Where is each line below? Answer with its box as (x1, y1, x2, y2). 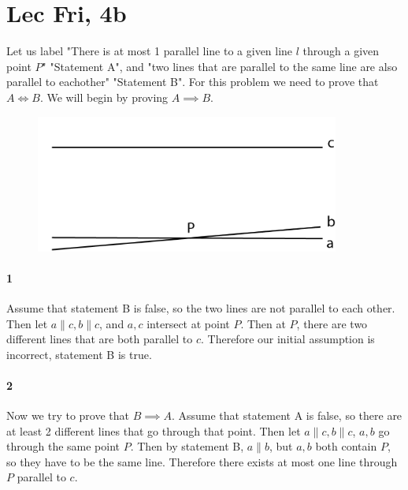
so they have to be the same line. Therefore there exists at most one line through (6, 453, 398, 469)
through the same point (6, 438, 121, 454)
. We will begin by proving (39, 88, 169, 105)
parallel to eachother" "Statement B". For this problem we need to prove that (6, 73, 379, 90)
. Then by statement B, (130, 438, 244, 454)
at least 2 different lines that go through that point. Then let (6, 422, 301, 439)
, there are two (296, 315, 368, 331)
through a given (302, 43, 380, 59)
